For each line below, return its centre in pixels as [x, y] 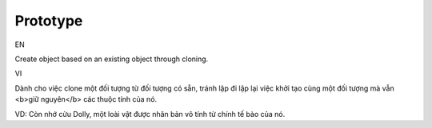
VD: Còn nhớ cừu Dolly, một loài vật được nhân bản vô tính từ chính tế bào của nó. [150, 114]
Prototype [49, 21]
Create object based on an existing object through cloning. [112, 59]
